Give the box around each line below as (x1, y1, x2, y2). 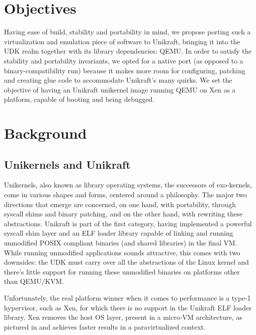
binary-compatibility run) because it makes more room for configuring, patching (4, 65, 246, 75)
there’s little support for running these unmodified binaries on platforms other (4, 266, 240, 276)
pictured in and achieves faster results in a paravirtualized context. (4, 321, 206, 332)
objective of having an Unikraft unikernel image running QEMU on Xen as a (4, 84, 236, 94)
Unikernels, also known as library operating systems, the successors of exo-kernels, (4, 180, 252, 190)
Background (4, 123, 87, 143)
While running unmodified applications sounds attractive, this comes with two (4, 247, 240, 257)
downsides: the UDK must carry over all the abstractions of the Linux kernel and (4, 257, 249, 267)
